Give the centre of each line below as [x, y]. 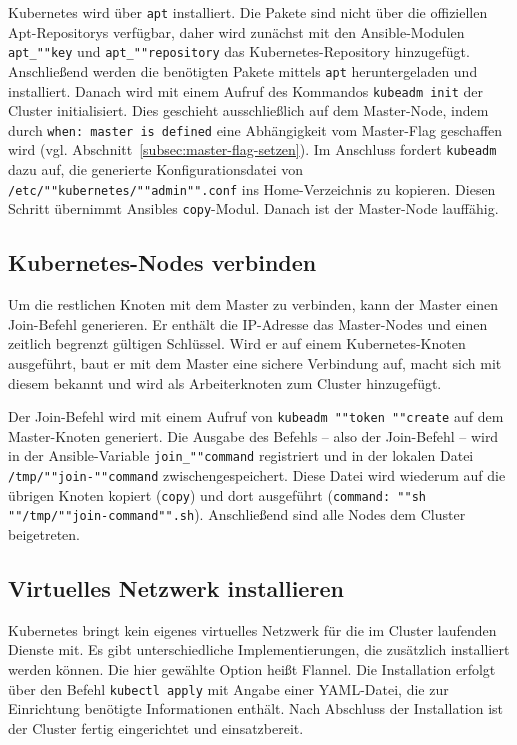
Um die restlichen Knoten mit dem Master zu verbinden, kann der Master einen [253, 304]
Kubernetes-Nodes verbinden [162, 262]
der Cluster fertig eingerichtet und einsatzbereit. [156, 727]
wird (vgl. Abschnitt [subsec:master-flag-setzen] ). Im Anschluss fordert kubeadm [252, 149]
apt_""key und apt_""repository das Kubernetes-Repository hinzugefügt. [239, 51]
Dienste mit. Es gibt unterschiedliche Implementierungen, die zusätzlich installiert [259, 649]
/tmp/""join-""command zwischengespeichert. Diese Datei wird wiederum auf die [257, 475]
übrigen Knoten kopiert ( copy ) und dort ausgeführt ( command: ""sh [217, 494]
